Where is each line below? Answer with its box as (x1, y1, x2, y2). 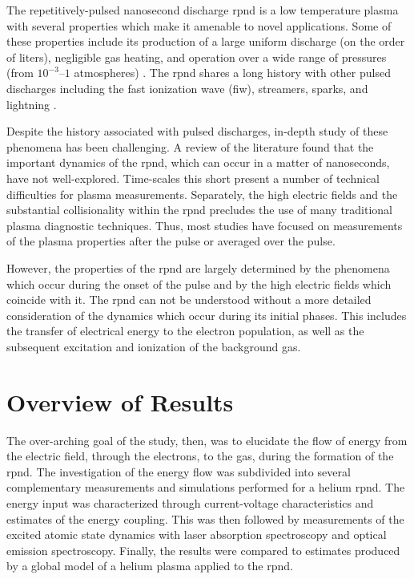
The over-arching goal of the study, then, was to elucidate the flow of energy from (6, 431, 408, 448)
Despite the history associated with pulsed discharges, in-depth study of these (6, 123, 388, 140)
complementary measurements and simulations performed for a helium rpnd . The (6, 479, 405, 496)
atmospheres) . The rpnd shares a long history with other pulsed (74, 64, 391, 81)
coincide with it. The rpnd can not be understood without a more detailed (6, 291, 372, 308)
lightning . (6, 95, 57, 112)
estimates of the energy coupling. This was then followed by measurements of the (6, 510, 404, 527)
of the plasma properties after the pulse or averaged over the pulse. (6, 233, 336, 249)
